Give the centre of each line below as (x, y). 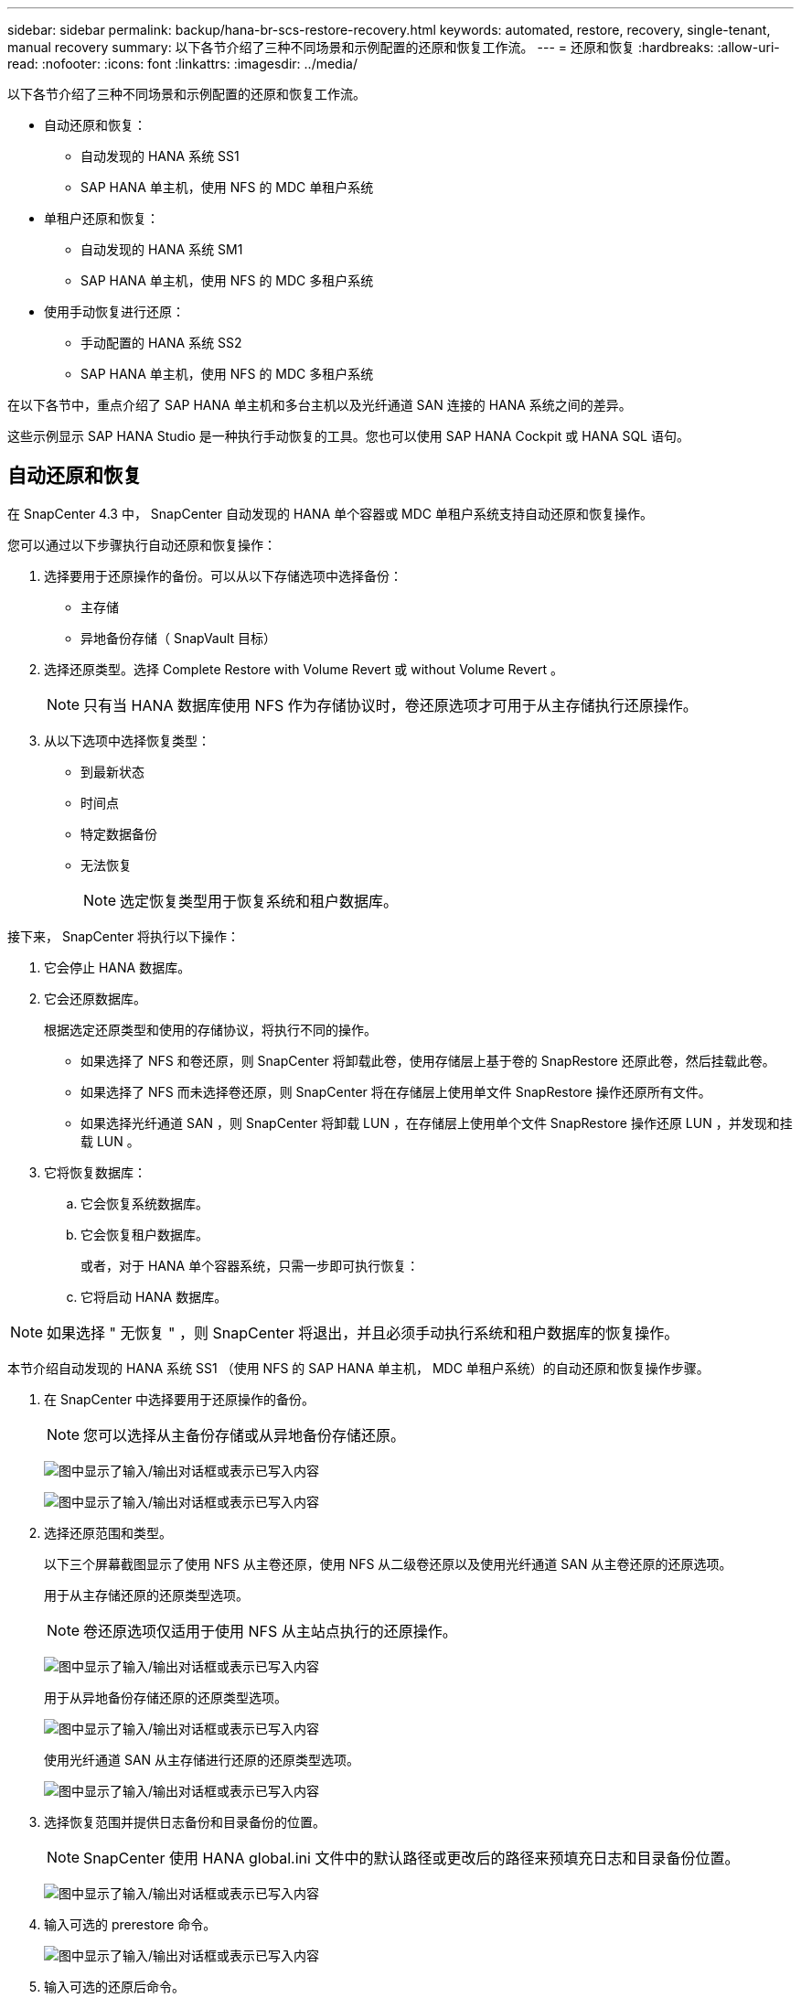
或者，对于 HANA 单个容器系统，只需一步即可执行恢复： (250, 1265)
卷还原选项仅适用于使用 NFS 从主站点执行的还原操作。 (270, 1631)
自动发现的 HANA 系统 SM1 (162, 249)
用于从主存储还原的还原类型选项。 (146, 1595)
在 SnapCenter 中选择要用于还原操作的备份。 (180, 1399)
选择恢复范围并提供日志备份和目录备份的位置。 (185, 1821)
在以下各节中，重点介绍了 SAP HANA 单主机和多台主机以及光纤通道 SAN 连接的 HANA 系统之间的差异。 (320, 405)
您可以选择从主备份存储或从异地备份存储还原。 (245, 1435)
